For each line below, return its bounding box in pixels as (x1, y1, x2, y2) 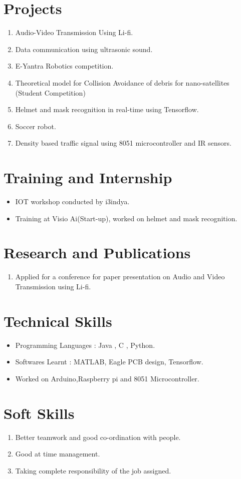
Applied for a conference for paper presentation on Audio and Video (15, 271, 225, 282)
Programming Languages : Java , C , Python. (15, 339, 155, 350)
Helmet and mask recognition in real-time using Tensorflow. (15, 104, 199, 115)
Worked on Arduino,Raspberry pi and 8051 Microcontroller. (15, 373, 199, 383)
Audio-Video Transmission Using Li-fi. (15, 27, 133, 38)
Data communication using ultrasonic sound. (15, 44, 153, 54)
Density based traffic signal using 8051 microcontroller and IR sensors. (15, 138, 232, 148)
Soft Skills (4, 402, 75, 423)
